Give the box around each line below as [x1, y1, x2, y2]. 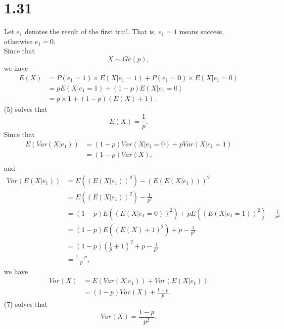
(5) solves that [4, 103, 48, 114]
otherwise [4, 36, 33, 46]
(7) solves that [4, 299, 48, 309]
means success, [179, 26, 224, 37]
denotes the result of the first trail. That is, [24, 26, 156, 37]
